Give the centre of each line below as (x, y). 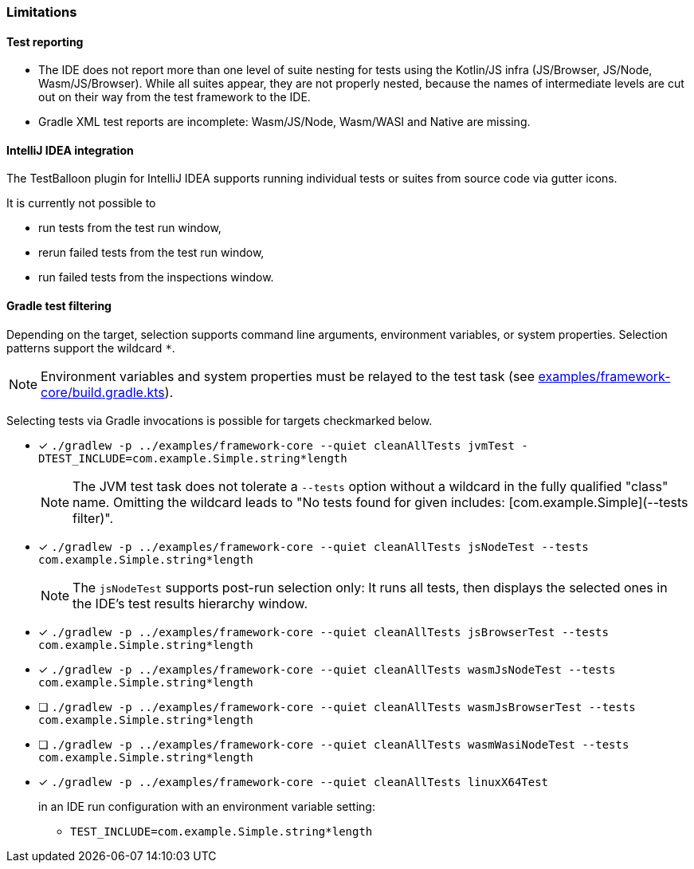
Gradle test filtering (59, 306)
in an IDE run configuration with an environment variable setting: (207, 806)
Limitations (42, 12)
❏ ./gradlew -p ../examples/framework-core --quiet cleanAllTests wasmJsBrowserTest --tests (337, 706)
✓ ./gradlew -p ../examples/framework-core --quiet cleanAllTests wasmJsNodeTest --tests (327, 669)
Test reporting (45, 41)
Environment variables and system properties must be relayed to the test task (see (288, 376)
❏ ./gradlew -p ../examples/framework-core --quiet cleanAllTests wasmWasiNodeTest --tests (334, 744)
